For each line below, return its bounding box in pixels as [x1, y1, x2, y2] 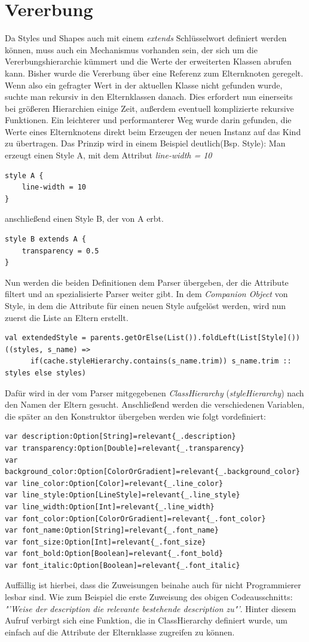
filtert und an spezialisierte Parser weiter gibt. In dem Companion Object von [5, 288, 288, 300]
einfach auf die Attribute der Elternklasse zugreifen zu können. [5, 625, 235, 638]
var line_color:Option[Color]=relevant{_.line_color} [5, 479, 224, 488]
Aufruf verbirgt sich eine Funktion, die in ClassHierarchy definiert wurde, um [5, 614, 287, 626]
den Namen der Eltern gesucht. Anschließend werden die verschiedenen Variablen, [5, 398, 305, 411]
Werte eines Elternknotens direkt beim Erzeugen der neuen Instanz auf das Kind [5, 125, 301, 137]
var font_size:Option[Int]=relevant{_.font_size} [5, 537, 206, 546]
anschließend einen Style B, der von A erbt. [5, 212, 164, 225]
